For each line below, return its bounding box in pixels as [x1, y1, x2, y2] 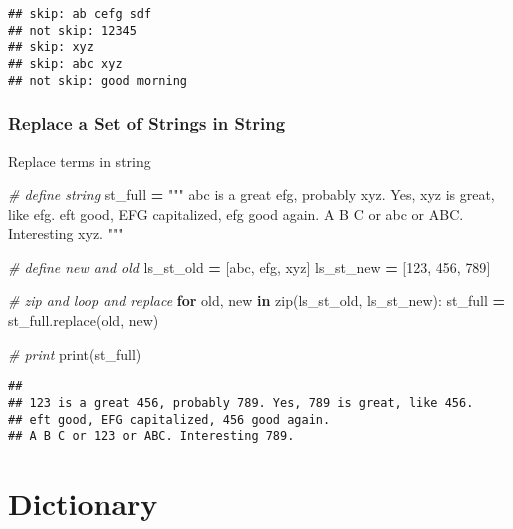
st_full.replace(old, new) [8, 310, 159, 331]
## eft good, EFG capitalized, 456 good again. [8, 412, 331, 427]
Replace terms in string [8, 150, 151, 171]
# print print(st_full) [8, 343, 142, 364]
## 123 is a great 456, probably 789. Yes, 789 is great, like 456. [8, 395, 474, 410]
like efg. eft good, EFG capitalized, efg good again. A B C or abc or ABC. [8, 203, 464, 224]
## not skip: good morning [8, 73, 187, 88]
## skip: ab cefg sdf [8, 7, 152, 21]
